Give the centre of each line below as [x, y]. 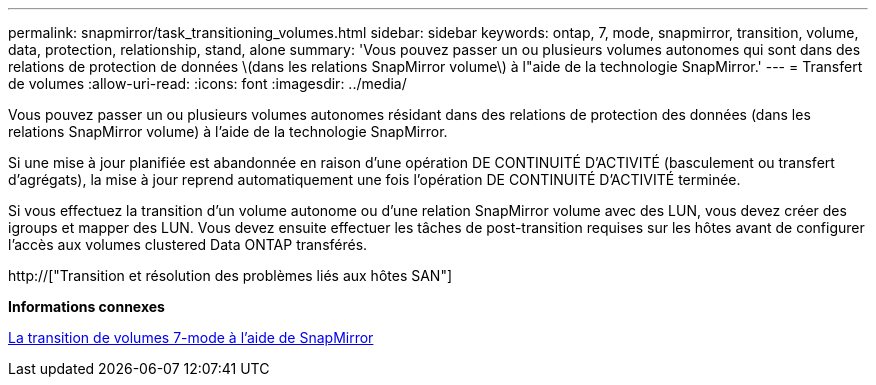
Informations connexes [86, 306]
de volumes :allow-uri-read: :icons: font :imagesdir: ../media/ [207, 83]
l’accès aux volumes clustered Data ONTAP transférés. [188, 244]
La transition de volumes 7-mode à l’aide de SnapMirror [191, 337]
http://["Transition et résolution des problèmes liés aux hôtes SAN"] [230, 275]
